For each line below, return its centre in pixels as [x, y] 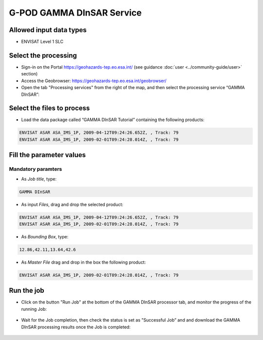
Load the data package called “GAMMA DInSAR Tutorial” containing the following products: [113, 120]
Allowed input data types [48, 30]
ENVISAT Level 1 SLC [42, 42]
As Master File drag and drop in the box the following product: [84, 262]
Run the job [27, 291]
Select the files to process [49, 108]
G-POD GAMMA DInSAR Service [75, 13]
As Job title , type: [39, 179]
